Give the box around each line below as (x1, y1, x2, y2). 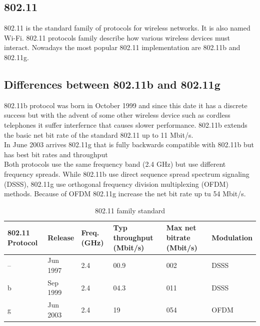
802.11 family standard (94, 205, 165, 215)
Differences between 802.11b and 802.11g (4, 76, 220, 92)
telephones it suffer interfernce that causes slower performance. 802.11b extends (4, 119, 247, 130)
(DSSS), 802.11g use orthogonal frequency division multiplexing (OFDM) (4, 178, 228, 189)
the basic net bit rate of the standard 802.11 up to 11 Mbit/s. (4, 129, 193, 140)
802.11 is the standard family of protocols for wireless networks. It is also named (4, 23, 250, 33)
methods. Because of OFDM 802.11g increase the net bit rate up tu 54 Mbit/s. (4, 188, 246, 199)
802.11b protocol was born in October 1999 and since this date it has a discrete (4, 100, 247, 110)
